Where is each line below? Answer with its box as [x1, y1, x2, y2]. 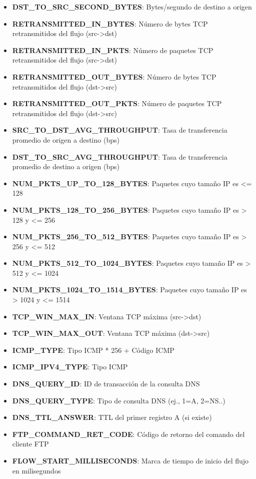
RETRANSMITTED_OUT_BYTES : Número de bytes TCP [12, 71, 216, 82]
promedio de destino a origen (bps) [12, 161, 119, 172]
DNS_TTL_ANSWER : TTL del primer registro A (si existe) [12, 412, 212, 422]
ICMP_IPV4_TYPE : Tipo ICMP [12, 361, 128, 372]
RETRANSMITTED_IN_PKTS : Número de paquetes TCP [12, 45, 213, 55]
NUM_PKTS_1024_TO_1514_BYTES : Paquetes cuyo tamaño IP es [12, 284, 247, 295]
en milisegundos [12, 465, 61, 475]
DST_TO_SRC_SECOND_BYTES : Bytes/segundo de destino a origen [12, 2, 252, 12]
